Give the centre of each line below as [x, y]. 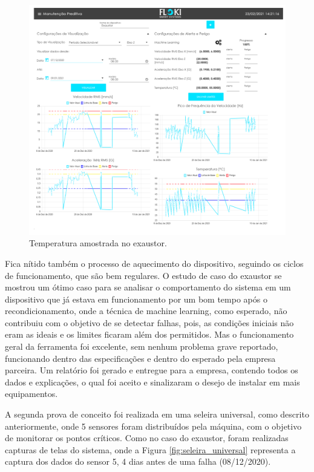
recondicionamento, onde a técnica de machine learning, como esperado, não [146, 311]
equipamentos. [31, 394]
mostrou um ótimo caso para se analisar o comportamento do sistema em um [148, 287]
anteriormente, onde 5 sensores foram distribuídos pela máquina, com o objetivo [153, 426]
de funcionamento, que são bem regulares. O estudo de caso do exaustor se [143, 275]
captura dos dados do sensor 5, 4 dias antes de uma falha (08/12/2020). [138, 461]
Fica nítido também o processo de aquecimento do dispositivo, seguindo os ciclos [154, 263]
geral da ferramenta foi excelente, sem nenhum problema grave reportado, [142, 346]
